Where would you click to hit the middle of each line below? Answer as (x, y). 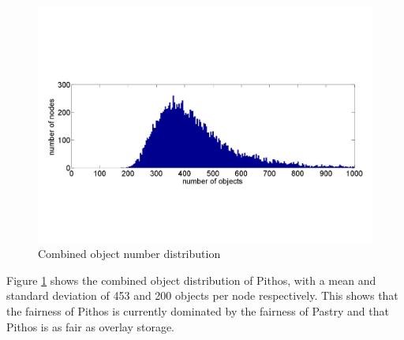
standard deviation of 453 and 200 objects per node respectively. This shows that (202, 295)
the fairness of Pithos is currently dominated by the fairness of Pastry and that (198, 311)
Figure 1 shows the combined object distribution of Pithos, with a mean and (191, 280)
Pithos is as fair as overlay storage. (91, 326)
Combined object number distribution (129, 254)
